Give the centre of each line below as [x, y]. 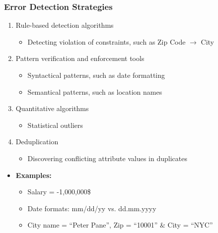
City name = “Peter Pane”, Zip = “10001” [93, 225]
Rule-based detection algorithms [65, 25]
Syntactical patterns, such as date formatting [96, 75]
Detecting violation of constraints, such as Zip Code [107, 41]
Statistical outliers [55, 125]
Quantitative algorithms [52, 108]
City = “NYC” [190, 225]
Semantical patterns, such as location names [95, 91]
